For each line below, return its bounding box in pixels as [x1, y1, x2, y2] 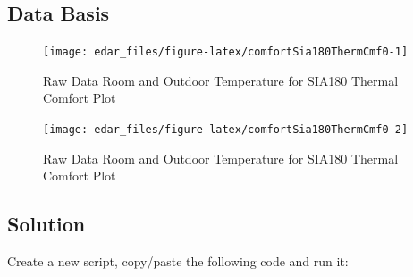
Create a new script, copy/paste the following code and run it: [7, 252, 349, 271]
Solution [7, 210, 86, 238]
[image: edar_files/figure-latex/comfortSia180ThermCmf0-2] [43, 123, 409, 137]
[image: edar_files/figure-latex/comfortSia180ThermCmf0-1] [43, 46, 409, 59]
